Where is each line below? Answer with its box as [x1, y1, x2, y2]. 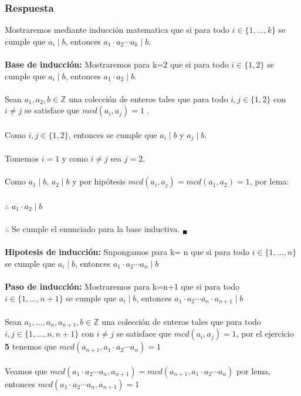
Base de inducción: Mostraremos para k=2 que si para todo [5, 58, 229, 70]
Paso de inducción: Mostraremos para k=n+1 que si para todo [5, 280, 240, 292]
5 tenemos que [5, 340, 57, 353]
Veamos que [5, 364, 48, 377]
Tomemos [5, 152, 39, 165]
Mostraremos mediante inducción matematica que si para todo [5, 24, 229, 36]
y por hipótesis [72, 175, 126, 187]
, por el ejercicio [236, 327, 294, 340]
